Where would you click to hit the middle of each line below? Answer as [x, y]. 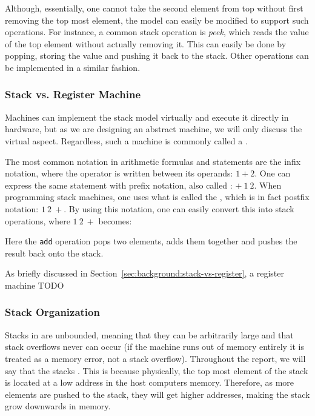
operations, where [38, 220]
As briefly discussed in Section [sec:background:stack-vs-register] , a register [144, 273]
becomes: [115, 220]
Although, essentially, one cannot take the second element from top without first [154, 8]
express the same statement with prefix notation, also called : [119, 185]
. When [268, 185]
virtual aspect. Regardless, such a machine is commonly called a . [126, 140]
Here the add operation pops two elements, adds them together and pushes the [151, 241]
